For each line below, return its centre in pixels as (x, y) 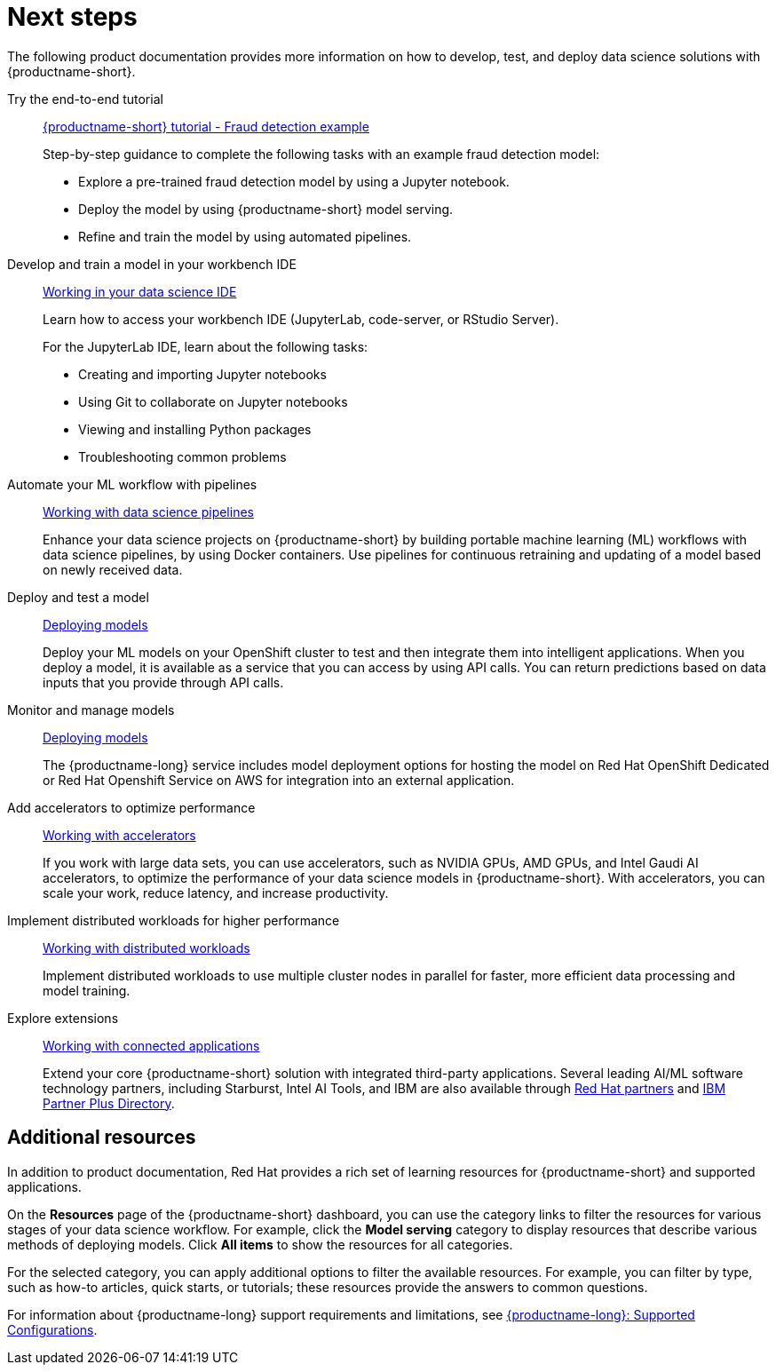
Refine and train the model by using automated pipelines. (245, 236)
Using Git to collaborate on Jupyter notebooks (213, 401)
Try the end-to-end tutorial (85, 99)
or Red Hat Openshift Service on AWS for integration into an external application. (279, 780)
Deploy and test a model (78, 597)
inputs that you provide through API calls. (163, 682)
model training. (87, 990)
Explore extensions (63, 1018)
